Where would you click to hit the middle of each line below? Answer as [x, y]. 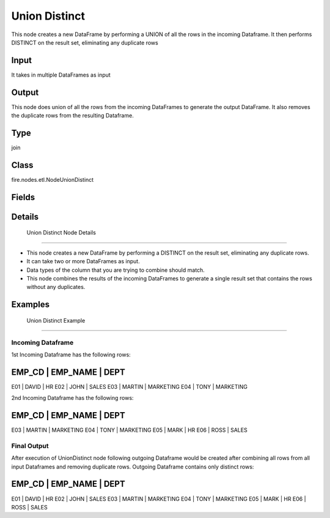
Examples [31, 305]
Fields [23, 197]
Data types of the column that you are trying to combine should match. [116, 270]
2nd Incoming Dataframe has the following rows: [72, 398]
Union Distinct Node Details [61, 233]
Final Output [30, 446]
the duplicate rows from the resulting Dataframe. [72, 116]
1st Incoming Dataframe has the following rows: [71, 355]
